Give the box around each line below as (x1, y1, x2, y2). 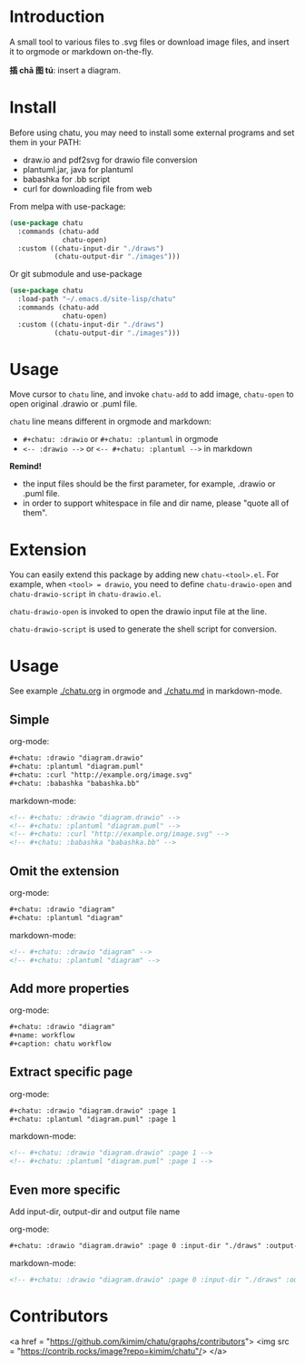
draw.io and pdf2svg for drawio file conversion (22, 154, 198, 165)
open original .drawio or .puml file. (9, 398, 138, 409)
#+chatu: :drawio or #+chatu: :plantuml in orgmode (22, 434, 219, 445)
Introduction (9, 6, 105, 27)
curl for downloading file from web (22, 183, 152, 194)
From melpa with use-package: (9, 201, 126, 211)
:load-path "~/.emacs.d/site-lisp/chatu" (17, 295, 177, 304)
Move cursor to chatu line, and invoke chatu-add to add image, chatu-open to (9, 388, 294, 400)
